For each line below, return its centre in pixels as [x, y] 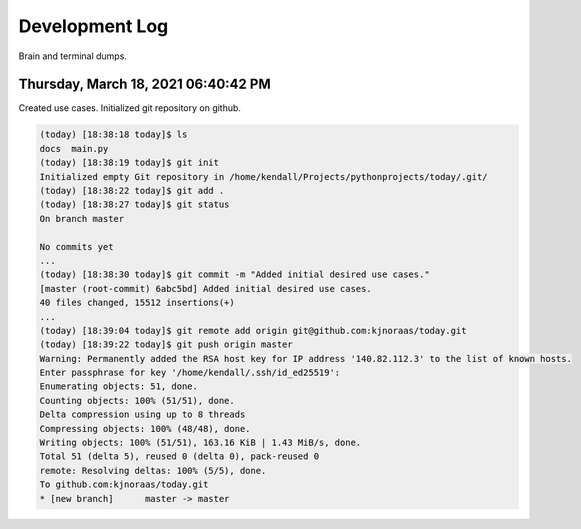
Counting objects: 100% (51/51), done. [137, 400]
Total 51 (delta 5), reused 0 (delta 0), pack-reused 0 [179, 456]
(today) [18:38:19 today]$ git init [129, 163]
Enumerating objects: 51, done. [119, 386]
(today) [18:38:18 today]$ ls [113, 134]
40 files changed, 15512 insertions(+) [137, 303]
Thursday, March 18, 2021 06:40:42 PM [144, 84]
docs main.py [74, 148]
